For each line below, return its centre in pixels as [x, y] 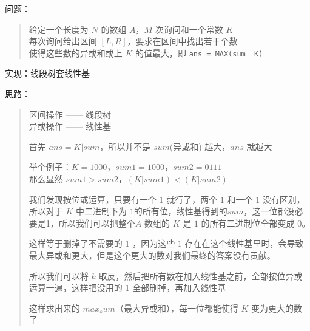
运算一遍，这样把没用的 [76, 288]
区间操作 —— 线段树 [70, 114]
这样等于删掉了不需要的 [76, 243]
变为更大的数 [277, 308]
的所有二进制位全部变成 [248, 223]
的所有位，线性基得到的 [180, 211]
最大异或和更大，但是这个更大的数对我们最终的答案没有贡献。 [152, 255]
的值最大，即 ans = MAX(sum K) [199, 53]
